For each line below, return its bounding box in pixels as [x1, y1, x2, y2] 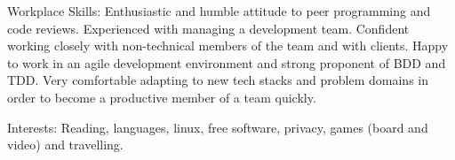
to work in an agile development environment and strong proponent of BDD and [7, 53, 446, 72]
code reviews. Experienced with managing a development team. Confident [7, 19, 410, 37]
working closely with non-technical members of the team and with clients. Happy [7, 36, 449, 55]
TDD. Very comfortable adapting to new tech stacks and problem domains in [7, 71, 429, 89]
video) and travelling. [7, 135, 124, 154]
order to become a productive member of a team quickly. [7, 88, 316, 106]
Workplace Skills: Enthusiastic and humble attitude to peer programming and [7, 2, 431, 19]
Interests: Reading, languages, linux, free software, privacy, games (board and [7, 118, 428, 136]
